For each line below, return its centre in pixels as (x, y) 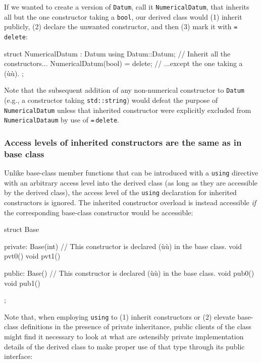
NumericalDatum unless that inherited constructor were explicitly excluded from (128, 110)
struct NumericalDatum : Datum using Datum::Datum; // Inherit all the (117, 53)
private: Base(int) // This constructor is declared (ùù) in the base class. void (123, 246)
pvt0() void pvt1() (32, 256)
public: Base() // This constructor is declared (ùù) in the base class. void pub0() (129, 273)
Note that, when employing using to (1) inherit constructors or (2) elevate (120, 316)
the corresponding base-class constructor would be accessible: (99, 212)
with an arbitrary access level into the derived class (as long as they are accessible (131, 182)
